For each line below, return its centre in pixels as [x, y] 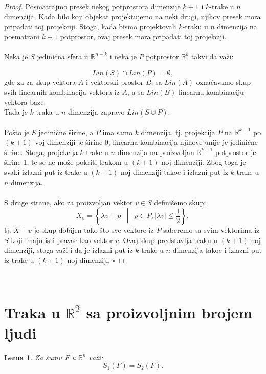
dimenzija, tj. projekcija [178, 132]
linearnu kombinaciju [211, 92]
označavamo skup [223, 82]
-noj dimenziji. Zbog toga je [202, 162]
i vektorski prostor [115, 82]
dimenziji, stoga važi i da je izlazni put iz [69, 250]
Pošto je [17, 132]
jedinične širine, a [66, 132]
